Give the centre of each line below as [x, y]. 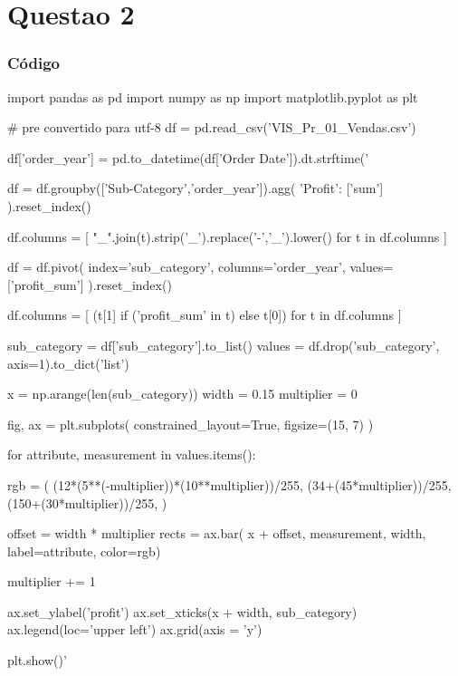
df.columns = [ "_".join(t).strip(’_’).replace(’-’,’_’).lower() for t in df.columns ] [227, 236]
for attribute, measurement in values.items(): [132, 454]
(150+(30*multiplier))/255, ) [87, 502]
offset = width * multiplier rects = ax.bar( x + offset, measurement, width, [217, 533]
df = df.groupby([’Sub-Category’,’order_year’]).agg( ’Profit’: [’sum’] [196, 188]
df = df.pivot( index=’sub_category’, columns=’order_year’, [177, 267]
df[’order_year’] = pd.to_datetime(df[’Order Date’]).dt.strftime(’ [188, 157]
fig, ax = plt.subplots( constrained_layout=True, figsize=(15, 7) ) [191, 424]
